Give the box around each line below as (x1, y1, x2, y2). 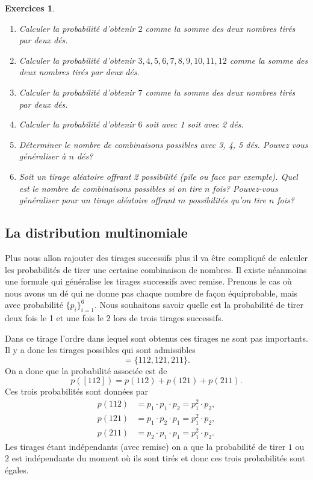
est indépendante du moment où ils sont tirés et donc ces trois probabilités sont (11, 452, 305, 464)
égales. (5, 463, 29, 476)
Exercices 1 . (5, 2, 55, 14)
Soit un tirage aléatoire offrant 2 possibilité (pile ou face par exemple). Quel (19, 170, 298, 182)
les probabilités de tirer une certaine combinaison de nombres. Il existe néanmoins (5, 263, 307, 275)
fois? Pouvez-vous (212, 182, 278, 194)
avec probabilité (5, 298, 63, 311)
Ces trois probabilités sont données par (5, 385, 149, 398)
